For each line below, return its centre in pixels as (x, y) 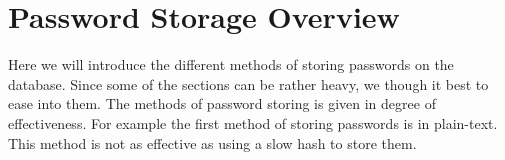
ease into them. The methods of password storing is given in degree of (222, 103)
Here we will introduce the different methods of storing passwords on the (231, 64)
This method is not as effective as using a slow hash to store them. (212, 142)
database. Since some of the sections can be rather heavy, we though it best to (248, 83)
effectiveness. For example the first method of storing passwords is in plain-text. (253, 122)
